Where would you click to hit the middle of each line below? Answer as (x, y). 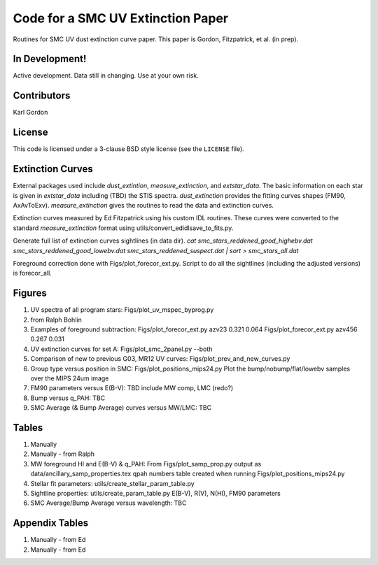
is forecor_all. (32, 273)
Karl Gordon (30, 113)
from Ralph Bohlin (56, 320)
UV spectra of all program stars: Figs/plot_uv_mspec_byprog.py (122, 310)
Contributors (42, 95)
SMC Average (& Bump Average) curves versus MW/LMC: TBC (121, 408)
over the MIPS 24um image (70, 378)
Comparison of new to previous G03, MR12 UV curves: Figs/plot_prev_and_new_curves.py (160, 359)
